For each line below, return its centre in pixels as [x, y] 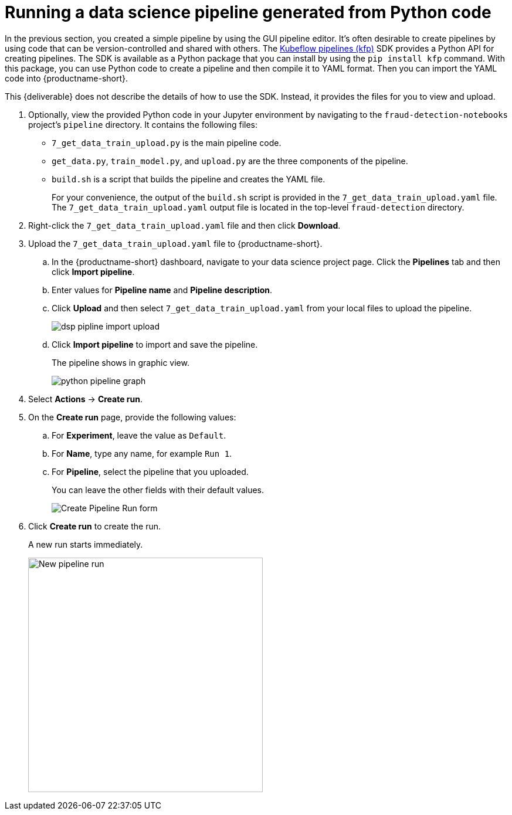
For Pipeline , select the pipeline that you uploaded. [150, 471]
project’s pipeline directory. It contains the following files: [143, 124]
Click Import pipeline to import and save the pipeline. [155, 344]
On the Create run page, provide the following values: [132, 417]
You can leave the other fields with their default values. [158, 490]
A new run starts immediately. [86, 544]
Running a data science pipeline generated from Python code [248, 12]
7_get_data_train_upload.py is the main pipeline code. [167, 142]
